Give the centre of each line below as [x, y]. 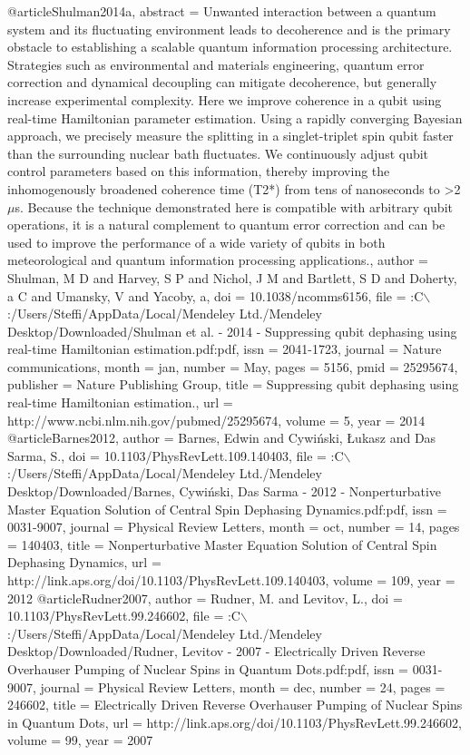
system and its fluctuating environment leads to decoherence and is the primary [229, 29]
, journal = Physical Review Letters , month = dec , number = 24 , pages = [239, 686]
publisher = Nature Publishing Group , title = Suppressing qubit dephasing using [233, 384]
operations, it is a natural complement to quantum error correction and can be [226, 225]
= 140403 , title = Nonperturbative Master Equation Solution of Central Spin [222, 544]
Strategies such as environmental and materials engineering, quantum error [216, 64]
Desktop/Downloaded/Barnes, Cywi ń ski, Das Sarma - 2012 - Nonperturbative [225, 491]
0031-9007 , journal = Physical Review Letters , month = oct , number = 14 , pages [234, 527]
